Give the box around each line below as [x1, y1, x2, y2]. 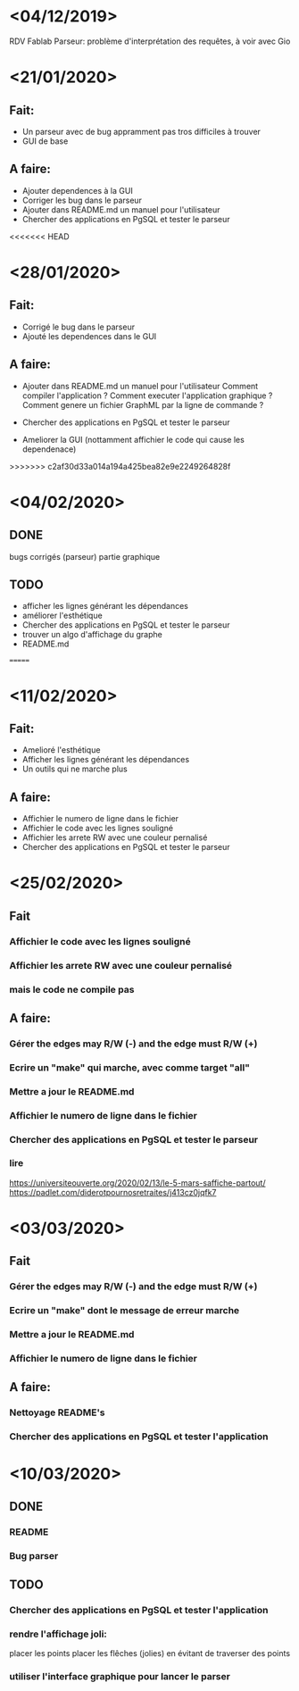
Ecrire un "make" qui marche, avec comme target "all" [9, 1061, 250, 1073]
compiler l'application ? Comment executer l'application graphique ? [21, 390, 273, 401]
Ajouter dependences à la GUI [21, 185, 134, 196]
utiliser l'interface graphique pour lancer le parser [9, 1670, 230, 1683]
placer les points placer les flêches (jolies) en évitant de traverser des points [9, 1648, 291, 1659]
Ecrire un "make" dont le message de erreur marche [9, 1304, 240, 1317]
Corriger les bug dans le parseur [21, 195, 143, 205]
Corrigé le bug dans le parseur [21, 321, 136, 332]
